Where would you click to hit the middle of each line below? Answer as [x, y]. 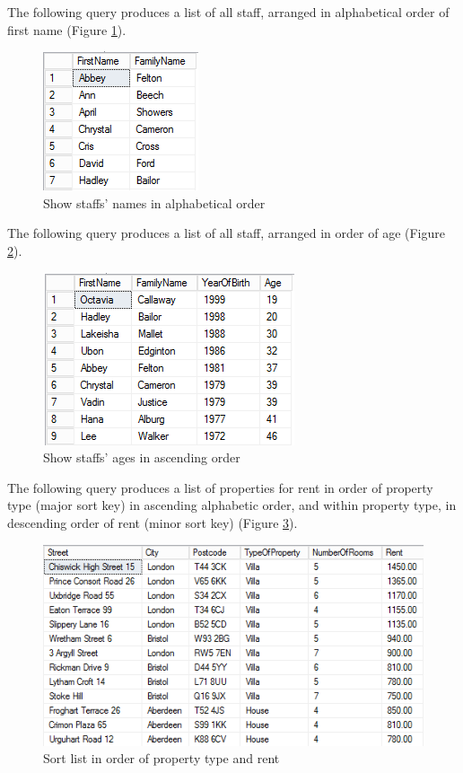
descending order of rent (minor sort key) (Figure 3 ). [153, 522]
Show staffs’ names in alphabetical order [154, 202]
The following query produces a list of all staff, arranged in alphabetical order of [228, 12]
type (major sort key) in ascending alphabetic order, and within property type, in [232, 505]
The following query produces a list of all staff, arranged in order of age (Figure [226, 233]
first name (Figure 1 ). [67, 29]
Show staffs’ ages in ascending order [142, 457]
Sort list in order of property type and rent [162, 758]
